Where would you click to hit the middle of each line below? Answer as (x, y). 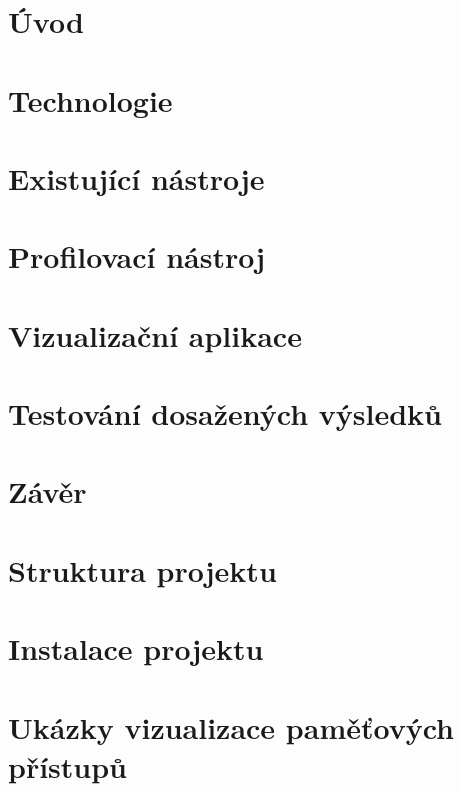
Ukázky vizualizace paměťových (231, 726)
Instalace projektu (136, 648)
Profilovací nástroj (137, 256)
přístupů (68, 765)
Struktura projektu (142, 569)
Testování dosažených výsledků (225, 413)
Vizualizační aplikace (155, 334)
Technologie (90, 99)
